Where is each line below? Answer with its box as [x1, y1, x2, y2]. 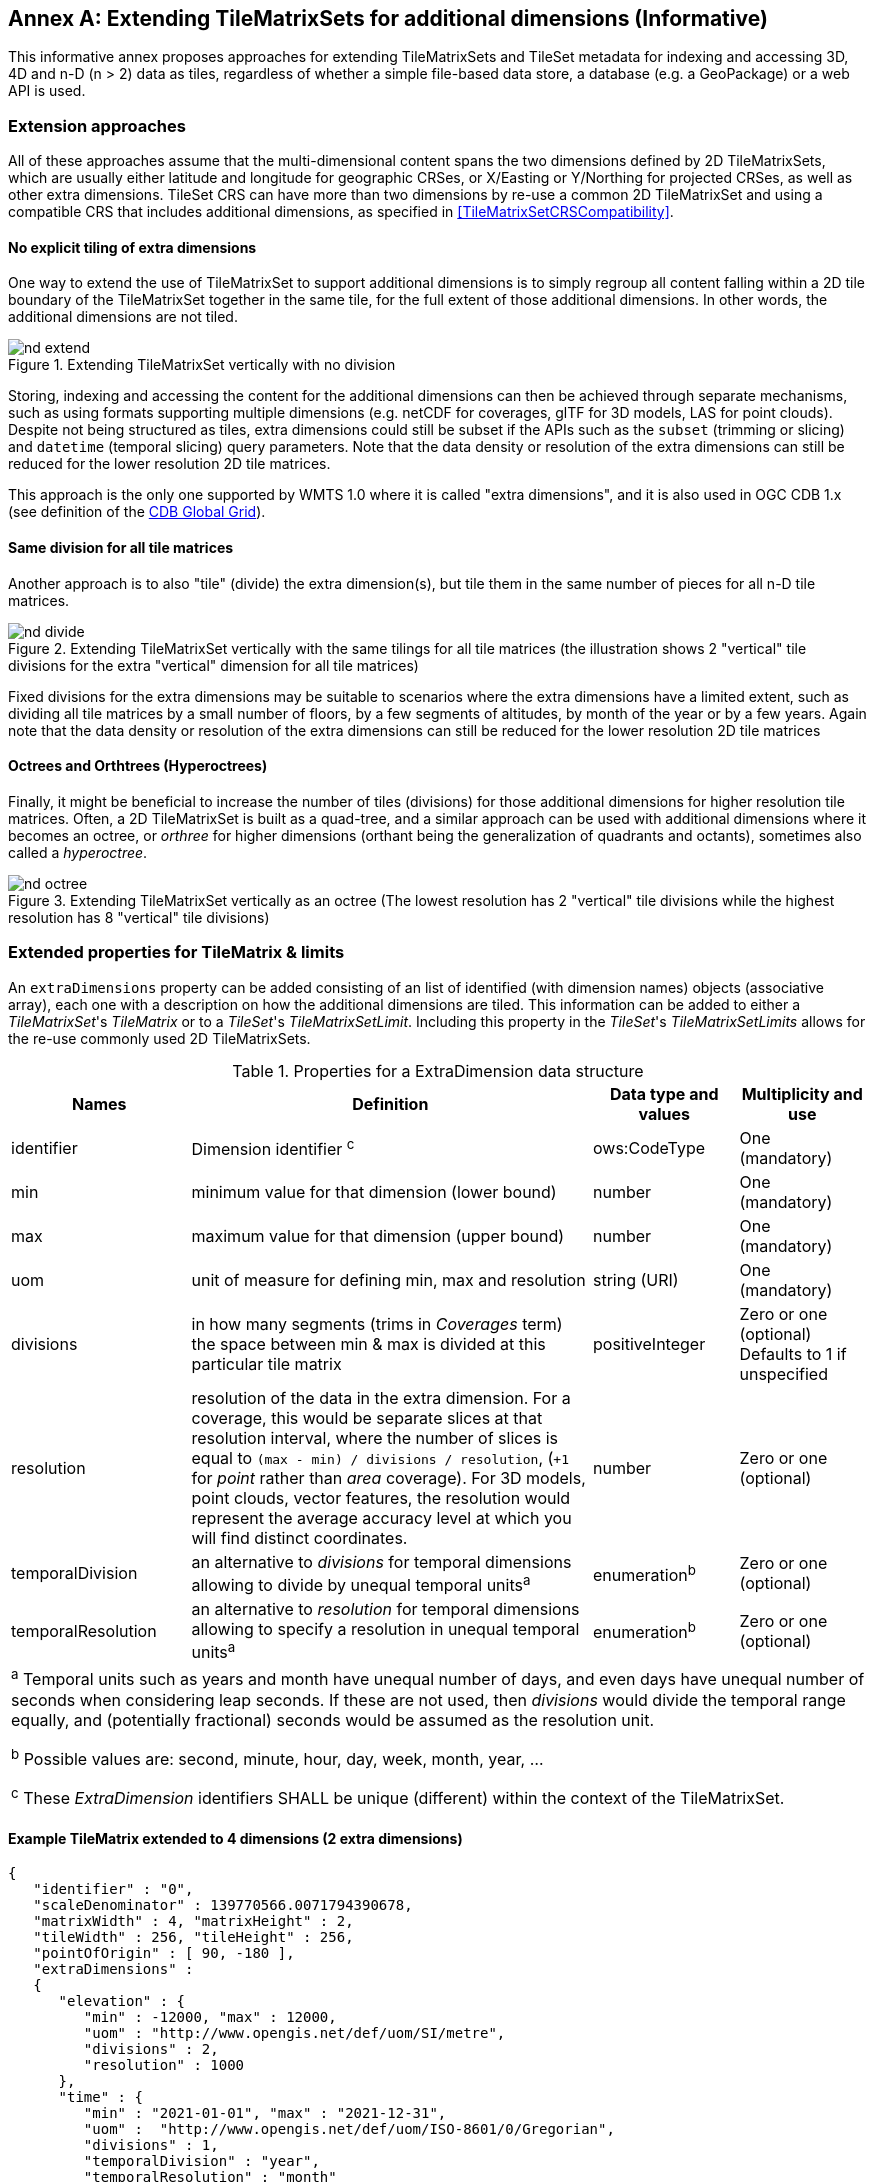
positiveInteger [593, 1333, 706, 1354]
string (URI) [593, 1269, 679, 1290]
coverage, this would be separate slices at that [191, 1407, 543, 1428]
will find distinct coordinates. [191, 1527, 408, 1548]
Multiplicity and [741, 1083, 863, 1104]
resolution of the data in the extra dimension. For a [191, 1387, 571, 1408]
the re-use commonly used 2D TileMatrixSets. [8, 1029, 311, 1047]
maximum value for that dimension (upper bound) [191, 1225, 565, 1246]
